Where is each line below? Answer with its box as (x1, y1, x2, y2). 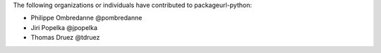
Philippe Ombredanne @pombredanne (30, 14, 143, 22)
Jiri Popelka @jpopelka (30, 23, 98, 31)
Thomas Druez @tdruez (30, 33, 100, 42)
